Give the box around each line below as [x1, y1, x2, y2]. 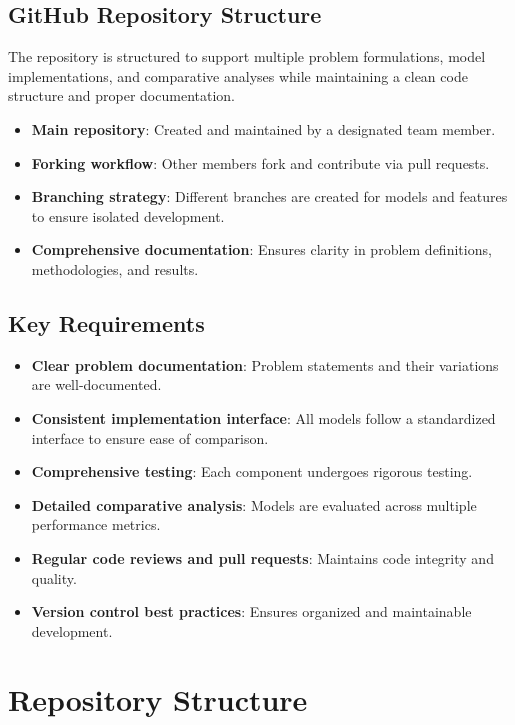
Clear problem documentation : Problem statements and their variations [31, 354, 499, 375]
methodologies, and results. [31, 258, 199, 279]
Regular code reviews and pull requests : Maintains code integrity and [31, 547, 494, 568]
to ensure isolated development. [31, 205, 225, 226]
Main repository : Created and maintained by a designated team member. [31, 118, 496, 139]
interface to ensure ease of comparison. [31, 427, 269, 448]
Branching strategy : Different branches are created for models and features [31, 186, 508, 207]
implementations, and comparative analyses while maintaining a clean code [8, 65, 468, 86]
